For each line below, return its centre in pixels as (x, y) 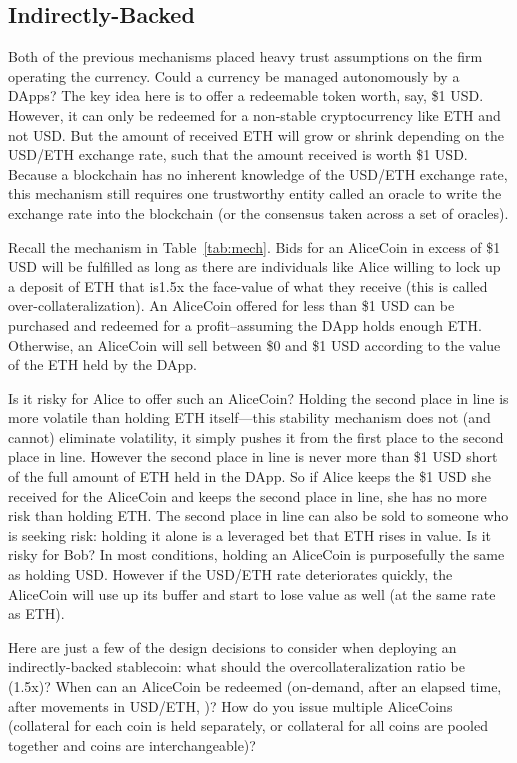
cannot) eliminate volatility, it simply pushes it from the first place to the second (256, 436)
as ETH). (36, 613)
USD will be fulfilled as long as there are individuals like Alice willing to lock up (254, 266)
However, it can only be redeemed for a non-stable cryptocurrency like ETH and (254, 114)
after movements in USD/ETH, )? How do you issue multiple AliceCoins (230, 705)
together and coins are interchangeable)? (132, 744)
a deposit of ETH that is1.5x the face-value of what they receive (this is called (248, 285)
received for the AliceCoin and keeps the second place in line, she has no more (247, 495)
